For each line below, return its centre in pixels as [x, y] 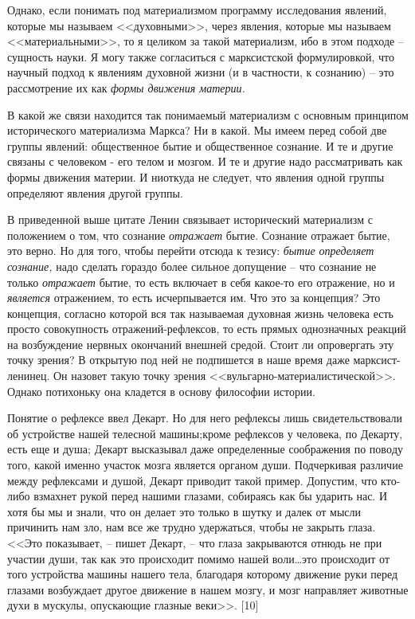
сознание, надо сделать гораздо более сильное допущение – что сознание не [192, 266]
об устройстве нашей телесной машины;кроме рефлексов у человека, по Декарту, [205, 433]
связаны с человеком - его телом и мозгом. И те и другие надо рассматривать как [205, 161]
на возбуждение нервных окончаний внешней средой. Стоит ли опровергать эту [201, 344]
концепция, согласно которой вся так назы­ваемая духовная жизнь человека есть [200, 313]
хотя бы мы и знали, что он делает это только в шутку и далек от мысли [184, 511]
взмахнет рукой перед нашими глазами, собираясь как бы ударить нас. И [211, 496]
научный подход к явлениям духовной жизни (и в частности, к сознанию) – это [201, 72]
